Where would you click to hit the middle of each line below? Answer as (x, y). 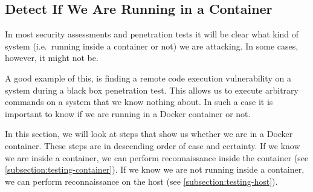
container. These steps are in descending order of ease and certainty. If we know (153, 145)
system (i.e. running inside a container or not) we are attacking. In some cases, (152, 46)
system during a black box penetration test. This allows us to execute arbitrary (152, 90)
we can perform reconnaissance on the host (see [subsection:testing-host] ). (141, 181)
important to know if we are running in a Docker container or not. (128, 113)
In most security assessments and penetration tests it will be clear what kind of (152, 34)
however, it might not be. (52, 58)
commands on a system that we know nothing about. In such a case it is (139, 102)
